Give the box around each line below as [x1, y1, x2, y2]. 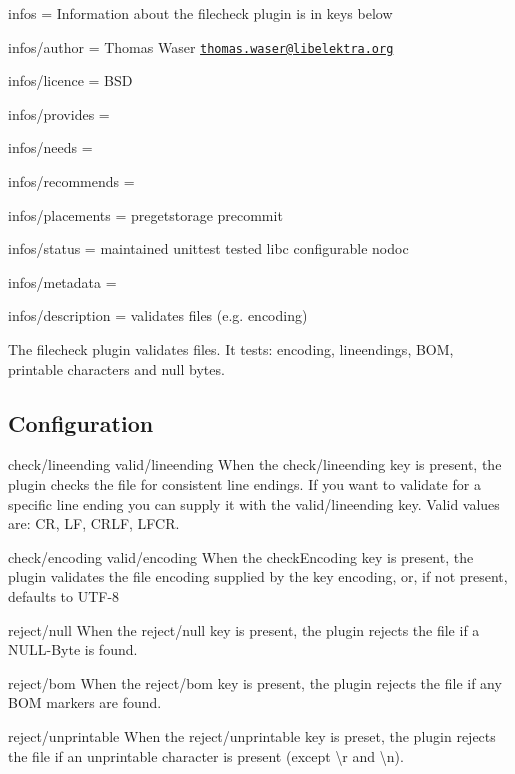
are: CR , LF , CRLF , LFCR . [8, 513, 180, 534]
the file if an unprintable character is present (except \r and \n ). [8, 745, 404, 766]
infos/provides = [8, 103, 110, 124]
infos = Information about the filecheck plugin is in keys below [8, 3, 393, 23]
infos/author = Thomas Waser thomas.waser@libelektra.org [8, 36, 394, 57]
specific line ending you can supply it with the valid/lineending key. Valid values [8, 493, 500, 514]
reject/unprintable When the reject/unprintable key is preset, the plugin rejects [8, 725, 496, 746]
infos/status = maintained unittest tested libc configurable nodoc [8, 238, 409, 259]
